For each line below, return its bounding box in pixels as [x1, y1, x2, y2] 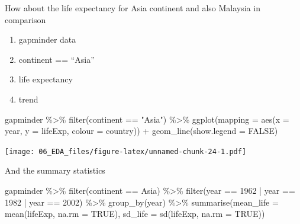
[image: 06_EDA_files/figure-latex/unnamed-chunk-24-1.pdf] [5, 147, 247, 156]
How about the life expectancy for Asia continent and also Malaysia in [5, 2, 260, 14]
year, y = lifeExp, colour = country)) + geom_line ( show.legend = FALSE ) [5, 124, 278, 137]
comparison [5, 13, 46, 25]
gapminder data [18, 33, 76, 46]
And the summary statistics [5, 164, 105, 177]
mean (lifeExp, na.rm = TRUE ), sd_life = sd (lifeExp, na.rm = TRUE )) [5, 207, 265, 220]
